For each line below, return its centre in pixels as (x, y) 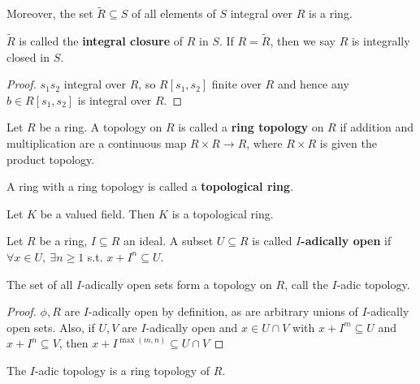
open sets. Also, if (51, 327)
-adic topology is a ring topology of (122, 370)
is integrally (381, 41)
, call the (306, 284)
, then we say (303, 41)
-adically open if (346, 241)
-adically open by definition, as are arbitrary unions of (223, 311)
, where (264, 143)
